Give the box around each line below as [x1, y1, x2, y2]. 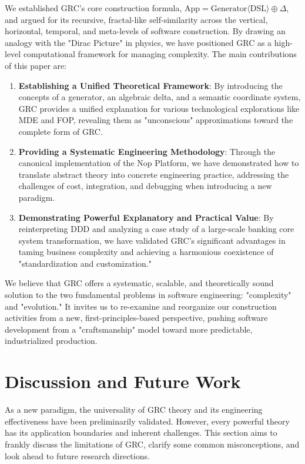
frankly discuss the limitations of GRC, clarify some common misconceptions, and [5, 438, 300, 450]
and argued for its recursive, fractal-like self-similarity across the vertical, [5, 13, 268, 25]
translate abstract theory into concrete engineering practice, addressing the [18, 168, 289, 180]
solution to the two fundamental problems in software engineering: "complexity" [5, 289, 291, 301]
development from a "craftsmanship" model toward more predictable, [5, 323, 253, 335]
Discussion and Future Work [5, 369, 241, 393]
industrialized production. [5, 334, 98, 347]
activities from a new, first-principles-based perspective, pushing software [5, 311, 268, 324]
